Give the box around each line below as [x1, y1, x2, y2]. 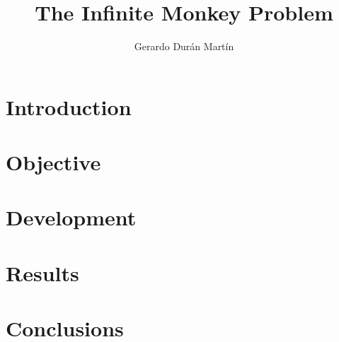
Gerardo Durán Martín [134, 39, 234, 54]
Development [6, 203, 137, 232]
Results [6, 258, 79, 287]
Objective [6, 148, 101, 177]
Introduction [6, 92, 132, 121]
